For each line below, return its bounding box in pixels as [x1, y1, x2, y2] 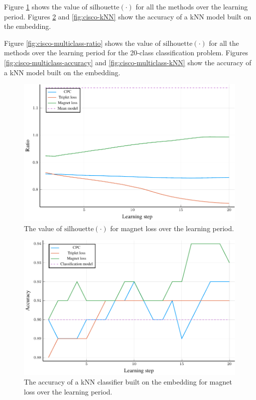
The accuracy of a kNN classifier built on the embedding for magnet [24, 377, 232, 387]
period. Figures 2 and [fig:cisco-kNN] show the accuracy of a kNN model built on [4, 11, 252, 21]
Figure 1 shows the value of [4, 1, 88, 11]
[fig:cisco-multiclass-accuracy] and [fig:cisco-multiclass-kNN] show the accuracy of [4, 57, 252, 67]
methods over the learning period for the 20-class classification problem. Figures [4, 47, 249, 58]
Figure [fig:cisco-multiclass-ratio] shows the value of [4, 37, 161, 48]
